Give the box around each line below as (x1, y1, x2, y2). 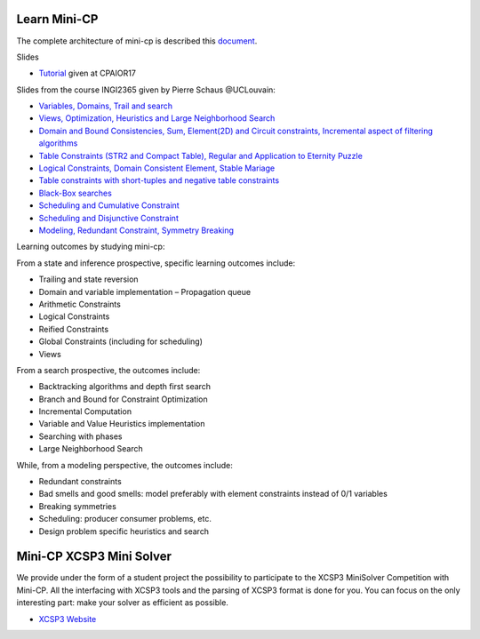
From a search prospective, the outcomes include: (16, 364, 201, 375)
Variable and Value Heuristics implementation (38, 419, 205, 429)
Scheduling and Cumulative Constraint (38, 200, 180, 211)
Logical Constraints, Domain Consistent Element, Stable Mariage (38, 163, 276, 173)
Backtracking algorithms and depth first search (38, 381, 212, 392)
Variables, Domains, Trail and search (38, 100, 173, 111)
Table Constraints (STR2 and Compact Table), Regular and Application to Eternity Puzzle (38, 150, 364, 161)
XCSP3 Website (38, 613, 97, 624)
